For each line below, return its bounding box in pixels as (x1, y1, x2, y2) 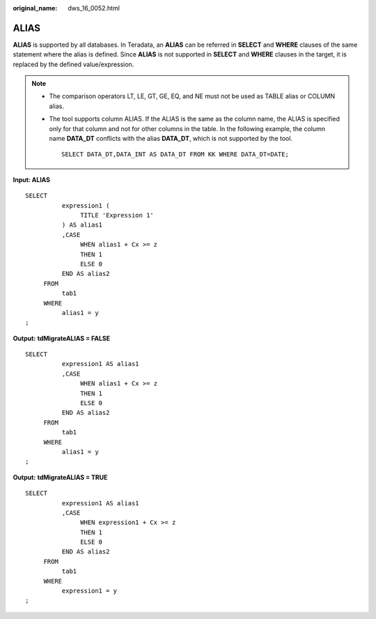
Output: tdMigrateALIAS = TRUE (13, 473, 108, 481)
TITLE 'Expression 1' (80, 211, 155, 219)
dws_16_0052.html (68, 4, 120, 12)
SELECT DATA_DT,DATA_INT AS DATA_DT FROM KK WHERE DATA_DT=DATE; (61, 151, 289, 158)
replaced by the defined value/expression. (13, 60, 134, 68)
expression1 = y (61, 587, 118, 595)
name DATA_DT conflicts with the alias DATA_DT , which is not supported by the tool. (49, 135, 292, 143)
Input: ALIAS (13, 175, 51, 184)
